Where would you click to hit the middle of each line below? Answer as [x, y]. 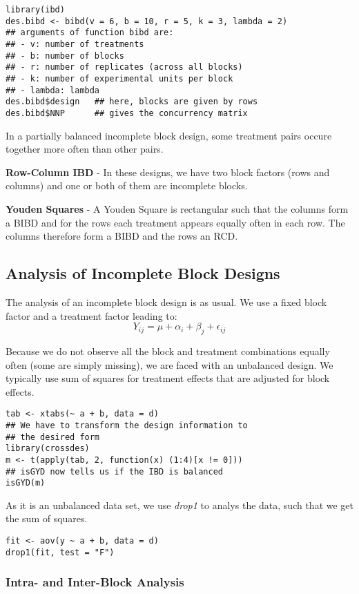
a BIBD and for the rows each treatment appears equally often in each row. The [175, 222]
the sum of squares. [47, 518]
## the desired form [53, 437]
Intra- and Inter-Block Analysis [95, 582]
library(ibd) [35, 10]
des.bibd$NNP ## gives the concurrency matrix [127, 113]
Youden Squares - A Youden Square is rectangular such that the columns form [177, 208]
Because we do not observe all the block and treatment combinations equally [168, 351]
